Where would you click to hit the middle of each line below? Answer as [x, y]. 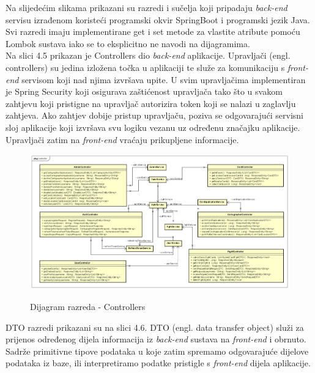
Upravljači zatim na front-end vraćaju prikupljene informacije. [122, 139]
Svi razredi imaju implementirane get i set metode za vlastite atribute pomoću [153, 31]
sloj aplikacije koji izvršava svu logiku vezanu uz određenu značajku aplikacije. [153, 127]
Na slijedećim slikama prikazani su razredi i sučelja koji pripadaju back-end [146, 7]
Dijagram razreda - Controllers [88, 307]
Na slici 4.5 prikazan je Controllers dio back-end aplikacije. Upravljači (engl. [148, 55]
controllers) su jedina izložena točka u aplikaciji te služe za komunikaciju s [145, 67]
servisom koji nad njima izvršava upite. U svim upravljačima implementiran [164, 79]
